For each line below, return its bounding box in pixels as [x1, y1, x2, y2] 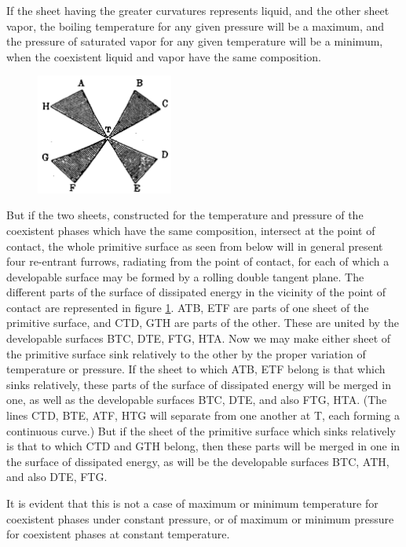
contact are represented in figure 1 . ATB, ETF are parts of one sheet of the [6, 299, 369, 315]
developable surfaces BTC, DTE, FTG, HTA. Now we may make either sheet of [6, 330, 391, 347]
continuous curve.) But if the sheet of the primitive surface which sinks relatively [6, 422, 396, 439]
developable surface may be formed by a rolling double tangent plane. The [6, 268, 364, 285]
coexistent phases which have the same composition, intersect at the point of [6, 222, 375, 238]
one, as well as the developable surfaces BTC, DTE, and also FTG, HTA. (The [6, 391, 387, 408]
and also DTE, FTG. [6, 468, 108, 485]
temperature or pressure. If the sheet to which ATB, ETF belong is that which [6, 361, 386, 377]
